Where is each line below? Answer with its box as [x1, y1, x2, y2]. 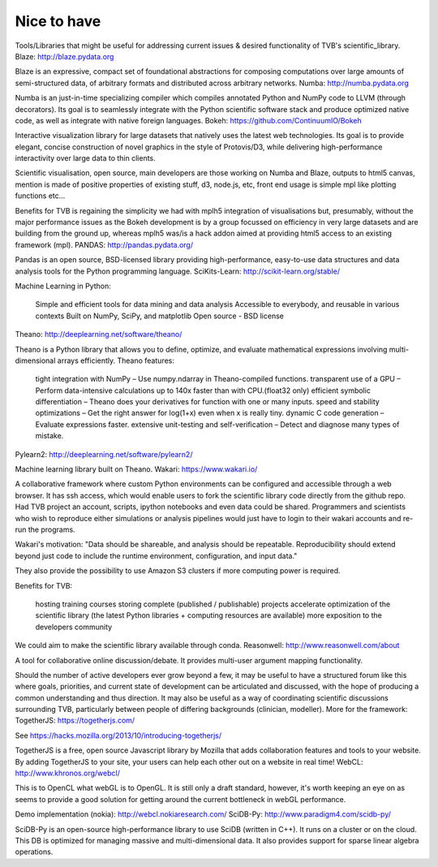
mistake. [35, 431, 64, 441]
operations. [15, 847, 54, 856]
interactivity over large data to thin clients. [15, 153, 156, 163]
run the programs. [15, 524, 76, 534]
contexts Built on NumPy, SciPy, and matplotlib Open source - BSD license [35, 311, 284, 321]
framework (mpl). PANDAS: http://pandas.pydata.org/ [15, 239, 194, 249]
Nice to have [15, 12, 101, 30]
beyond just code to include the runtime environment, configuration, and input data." [15, 550, 298, 560]
